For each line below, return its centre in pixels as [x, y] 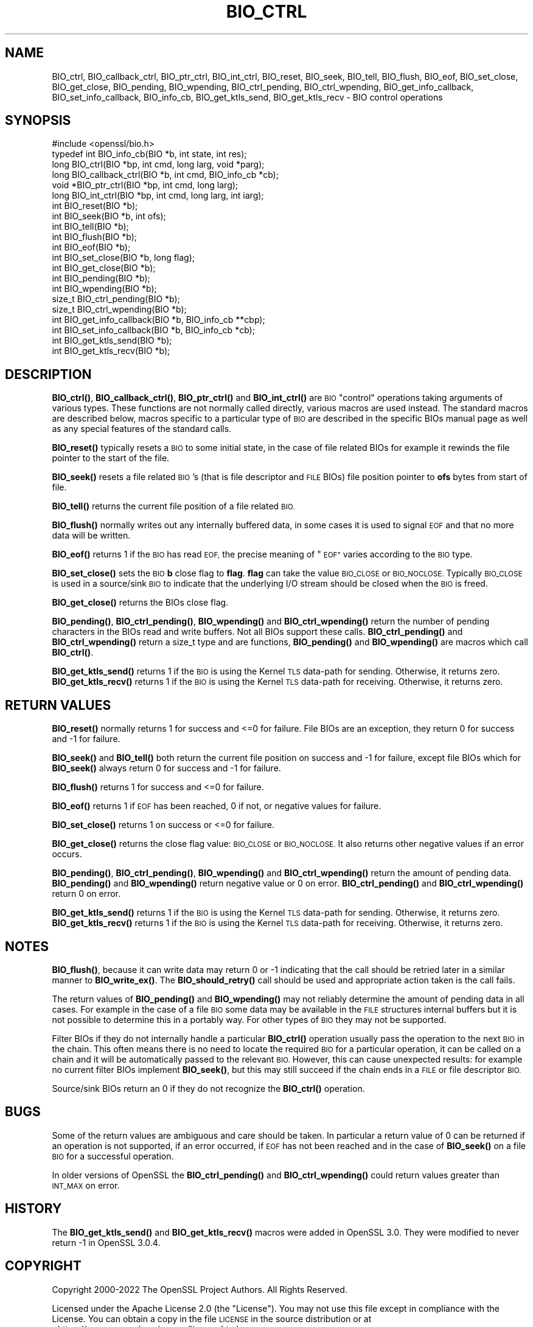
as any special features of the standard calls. [142, 429]
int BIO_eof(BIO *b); [91, 247]
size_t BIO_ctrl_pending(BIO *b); [116, 299]
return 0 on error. [86, 894]
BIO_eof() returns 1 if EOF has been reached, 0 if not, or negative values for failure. [217, 806]
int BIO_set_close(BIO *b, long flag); [124, 258]
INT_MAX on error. [86, 1185]
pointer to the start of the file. [111, 458]
